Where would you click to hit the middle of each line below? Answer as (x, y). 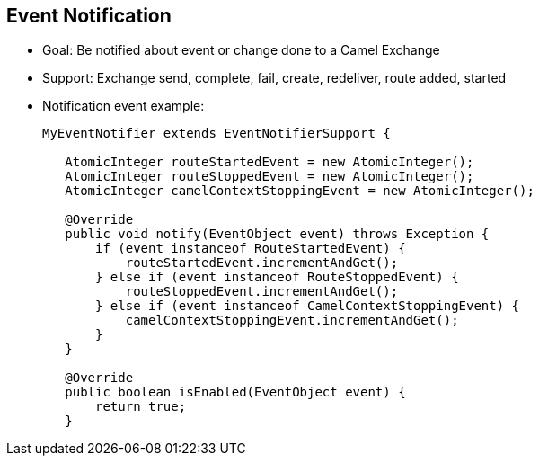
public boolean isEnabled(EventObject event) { (235, 392)
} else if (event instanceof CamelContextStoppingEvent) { (308, 306)
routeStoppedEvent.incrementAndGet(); (262, 292)
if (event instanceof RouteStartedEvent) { (251, 249)
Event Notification (89, 16)
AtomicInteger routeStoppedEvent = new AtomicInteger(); (269, 177)
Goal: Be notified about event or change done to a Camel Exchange (241, 50)
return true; (141, 407)
